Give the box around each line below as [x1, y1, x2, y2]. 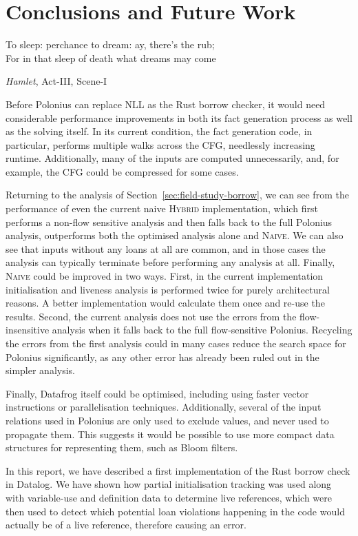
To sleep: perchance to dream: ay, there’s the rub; [6, 37, 215, 52]
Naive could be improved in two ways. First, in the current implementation [6, 269, 324, 283]
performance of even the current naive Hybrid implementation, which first [6, 201, 318, 216]
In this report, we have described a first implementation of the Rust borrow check [6, 463, 350, 477]
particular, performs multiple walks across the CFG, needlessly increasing [6, 137, 315, 152]
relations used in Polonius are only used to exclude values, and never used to [6, 413, 329, 427]
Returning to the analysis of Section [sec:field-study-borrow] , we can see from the [6, 187, 349, 202]
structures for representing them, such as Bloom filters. [6, 440, 238, 455]
